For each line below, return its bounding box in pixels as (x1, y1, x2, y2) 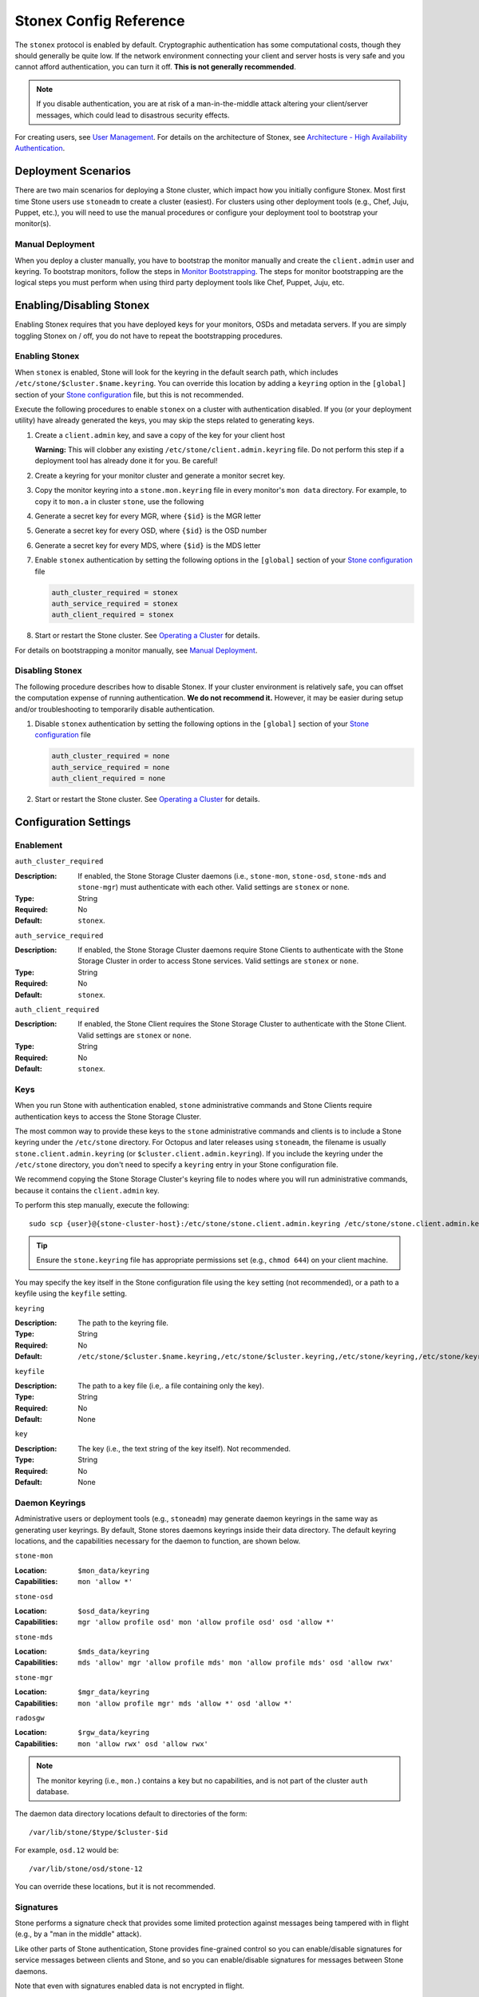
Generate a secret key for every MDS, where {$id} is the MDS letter (34, 540, 261, 550)
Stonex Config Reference (14, 12, 185, 30)
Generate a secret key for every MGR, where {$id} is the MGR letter (34, 511, 262, 521)
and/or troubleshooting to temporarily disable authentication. (14, 704, 216, 714)
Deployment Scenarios (14, 165, 132, 178)
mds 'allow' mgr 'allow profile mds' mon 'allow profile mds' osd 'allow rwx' (77, 1658, 394, 1667)
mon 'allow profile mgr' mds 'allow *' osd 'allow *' (77, 1698, 293, 1708)
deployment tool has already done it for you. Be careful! (34, 456, 219, 466)
